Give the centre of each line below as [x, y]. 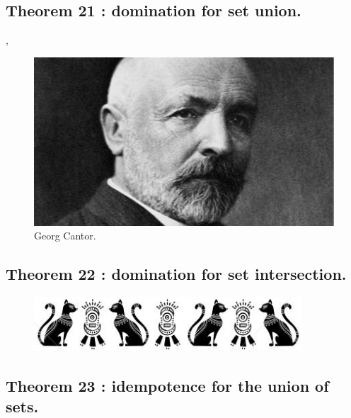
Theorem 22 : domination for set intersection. [176, 274]
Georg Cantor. [65, 236]
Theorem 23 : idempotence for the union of [167, 385]
